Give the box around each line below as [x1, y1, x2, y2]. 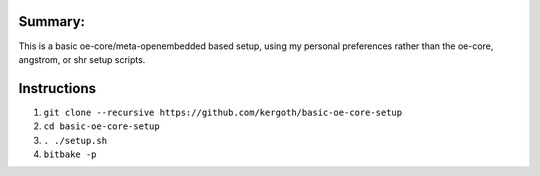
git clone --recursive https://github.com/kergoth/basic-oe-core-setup [43, 106, 403, 118]
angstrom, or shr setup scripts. [18, 53, 146, 65]
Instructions [18, 80, 97, 97]
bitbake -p [43, 148, 97, 160]
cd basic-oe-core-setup [43, 121, 160, 132]
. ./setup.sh [43, 135, 108, 146]
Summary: [18, 13, 85, 30]
